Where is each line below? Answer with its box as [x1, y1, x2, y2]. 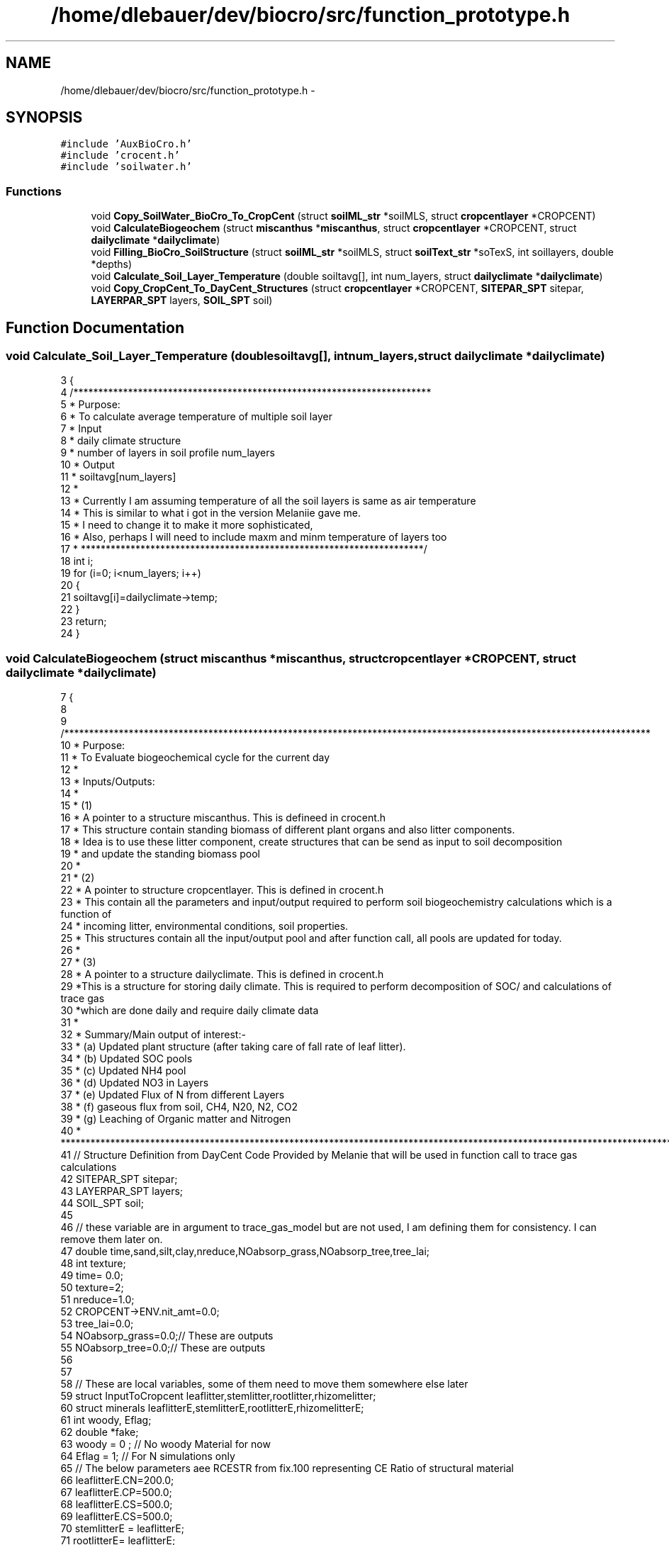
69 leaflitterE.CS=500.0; [60, 1510, 173, 1523]
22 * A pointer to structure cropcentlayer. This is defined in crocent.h [60, 884, 384, 897]
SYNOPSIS [6, 108, 83, 127]
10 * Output [60, 459, 115, 471]
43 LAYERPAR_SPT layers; [60, 1185, 184, 1198]
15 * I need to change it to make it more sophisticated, [60, 519, 313, 532]
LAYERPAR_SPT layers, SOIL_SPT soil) [91, 294, 273, 307]
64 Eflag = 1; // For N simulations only [60, 1450, 235, 1463]
